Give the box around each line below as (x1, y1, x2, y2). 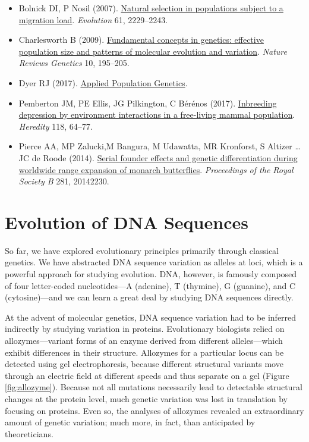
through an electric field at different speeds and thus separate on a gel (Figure (5, 369, 289, 381)
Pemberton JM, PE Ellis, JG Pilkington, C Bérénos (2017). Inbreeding (18, 96, 277, 109)
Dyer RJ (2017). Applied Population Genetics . (18, 76, 188, 89)
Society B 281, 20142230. (18, 175, 109, 187)
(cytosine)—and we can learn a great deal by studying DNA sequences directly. (5, 291, 294, 303)
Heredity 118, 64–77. (18, 120, 93, 132)
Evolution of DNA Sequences (5, 209, 248, 234)
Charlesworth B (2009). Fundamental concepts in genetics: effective (18, 33, 264, 46)
